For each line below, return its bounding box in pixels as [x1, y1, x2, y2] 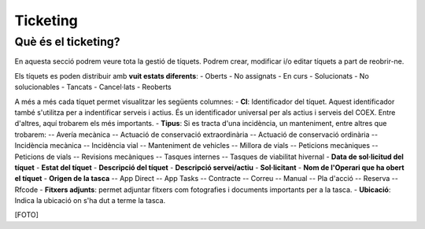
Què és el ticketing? [14, 35, 121, 49]
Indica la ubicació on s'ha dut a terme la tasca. [14, 196, 166, 205]
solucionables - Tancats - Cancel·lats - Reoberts [14, 83, 172, 92]
